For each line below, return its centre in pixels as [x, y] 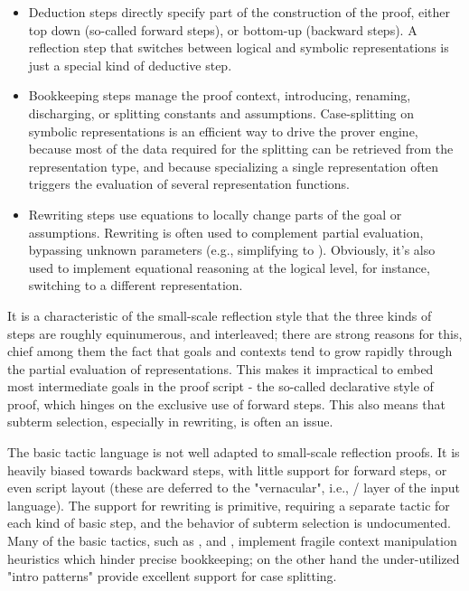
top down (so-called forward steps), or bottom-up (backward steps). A [223, 29]
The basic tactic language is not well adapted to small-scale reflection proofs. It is [234, 452]
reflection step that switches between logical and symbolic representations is [239, 47]
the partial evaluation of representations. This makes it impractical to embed [220, 368]
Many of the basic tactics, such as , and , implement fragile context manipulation [232, 541]
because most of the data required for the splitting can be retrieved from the [241, 149]
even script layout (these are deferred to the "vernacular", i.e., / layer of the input [234, 488]
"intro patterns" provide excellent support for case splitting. [172, 576]
